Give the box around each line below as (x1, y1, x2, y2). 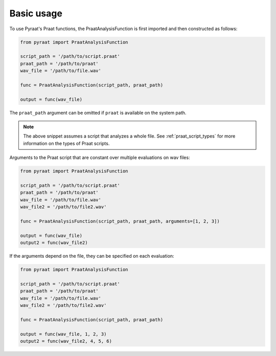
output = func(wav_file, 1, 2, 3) (20, 331, 107, 337)
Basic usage (9, 8, 62, 19)
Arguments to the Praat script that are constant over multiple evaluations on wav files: (9, 154, 190, 161)
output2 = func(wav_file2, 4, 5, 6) (20, 338, 112, 344)
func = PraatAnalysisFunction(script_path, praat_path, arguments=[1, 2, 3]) (20, 218, 220, 224)
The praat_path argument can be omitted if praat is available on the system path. (9, 109, 187, 116)
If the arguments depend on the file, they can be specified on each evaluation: (9, 253, 174, 259)
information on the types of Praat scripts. (23, 140, 110, 146)
